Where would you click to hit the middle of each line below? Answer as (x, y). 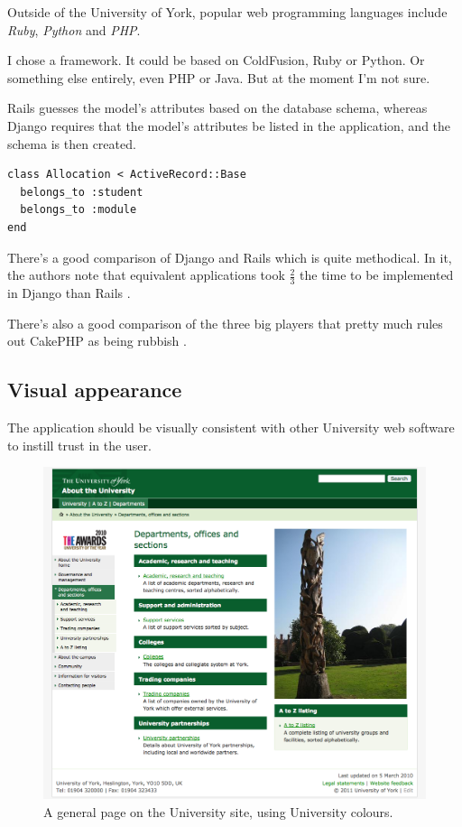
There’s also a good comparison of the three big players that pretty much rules (225, 323)
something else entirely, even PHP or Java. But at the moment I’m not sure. (219, 77)
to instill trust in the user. (79, 445)
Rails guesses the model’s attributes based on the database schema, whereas (217, 108)
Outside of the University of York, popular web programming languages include (227, 12)
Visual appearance (95, 390)
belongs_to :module (79, 210)
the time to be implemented (377, 275)
